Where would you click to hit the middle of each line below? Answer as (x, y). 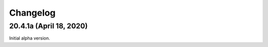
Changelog (32, 13)
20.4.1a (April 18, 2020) (48, 26)
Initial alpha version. (30, 38)
